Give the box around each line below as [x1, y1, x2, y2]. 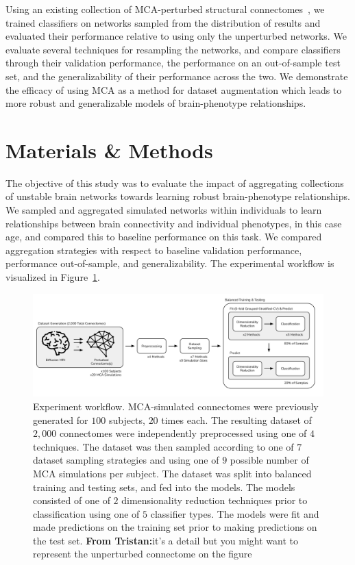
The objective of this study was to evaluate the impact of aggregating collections [5, 175, 344, 190]
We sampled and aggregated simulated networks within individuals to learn [5, 203, 322, 217]
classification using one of [33, 506, 140, 520]
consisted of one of [33, 493, 110, 507]
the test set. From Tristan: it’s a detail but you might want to [33, 533, 299, 547]
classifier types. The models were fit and [150, 506, 319, 520]
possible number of [230, 453, 309, 467]
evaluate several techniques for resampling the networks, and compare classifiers [5, 42, 341, 56]
